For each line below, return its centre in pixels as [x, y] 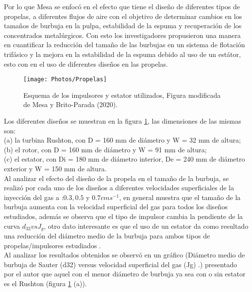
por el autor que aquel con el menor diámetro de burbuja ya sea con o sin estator [125, 274]
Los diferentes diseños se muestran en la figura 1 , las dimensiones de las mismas [123, 121]
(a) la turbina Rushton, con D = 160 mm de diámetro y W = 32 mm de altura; [122, 140]
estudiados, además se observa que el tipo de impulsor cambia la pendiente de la [124, 216]
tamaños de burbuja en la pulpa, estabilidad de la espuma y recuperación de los [123, 26]
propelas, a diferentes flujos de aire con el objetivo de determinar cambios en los [123, 16]
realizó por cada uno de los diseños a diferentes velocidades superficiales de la [119, 188]
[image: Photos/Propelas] [65, 80]
